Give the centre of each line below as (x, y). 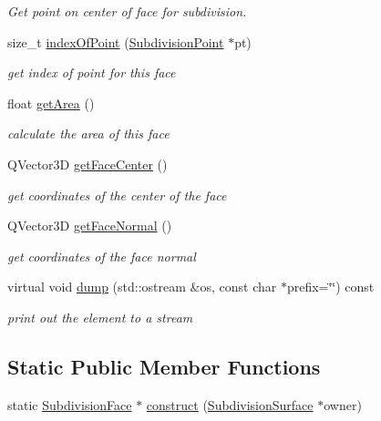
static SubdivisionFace (70, 404)
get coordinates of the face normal (102, 256)
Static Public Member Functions (164, 366)
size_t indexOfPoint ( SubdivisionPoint (116, 41)
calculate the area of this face (88, 133)
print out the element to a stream (100, 317)
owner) (343, 404)
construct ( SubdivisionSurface (230, 404)
